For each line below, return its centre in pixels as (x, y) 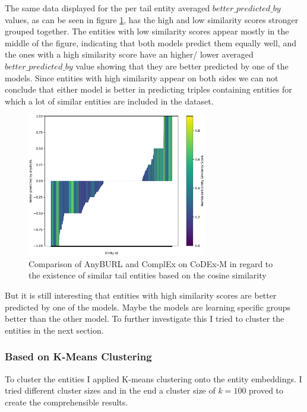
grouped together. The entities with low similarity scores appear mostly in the (147, 31)
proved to (266, 390)
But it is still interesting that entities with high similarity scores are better (141, 295)
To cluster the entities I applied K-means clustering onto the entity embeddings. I (153, 378)
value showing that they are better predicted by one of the (182, 66)
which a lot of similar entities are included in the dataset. (109, 101)
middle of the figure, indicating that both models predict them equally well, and (151, 42)
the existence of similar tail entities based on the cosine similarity (148, 275)
